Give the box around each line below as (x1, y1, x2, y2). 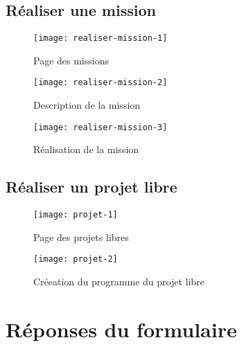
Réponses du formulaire (6, 314, 237, 343)
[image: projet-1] (33, 210, 118, 220)
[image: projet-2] (33, 254, 118, 265)
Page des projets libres (33, 229, 129, 244)
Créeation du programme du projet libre (33, 274, 205, 289)
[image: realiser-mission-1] (33, 33, 168, 44)
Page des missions (33, 53, 109, 67)
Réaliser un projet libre (6, 176, 178, 197)
